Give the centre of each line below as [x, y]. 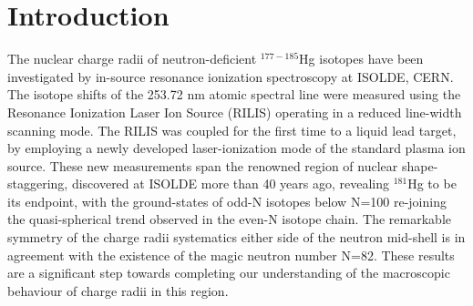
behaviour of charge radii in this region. [118, 290]
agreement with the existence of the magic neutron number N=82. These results [231, 255]
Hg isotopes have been [361, 59]
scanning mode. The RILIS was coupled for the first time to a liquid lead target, [232, 130]
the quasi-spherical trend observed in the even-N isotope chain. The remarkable [229, 219]
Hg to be [432, 184]
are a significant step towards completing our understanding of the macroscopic [229, 273]
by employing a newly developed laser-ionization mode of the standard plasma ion [236, 148]
